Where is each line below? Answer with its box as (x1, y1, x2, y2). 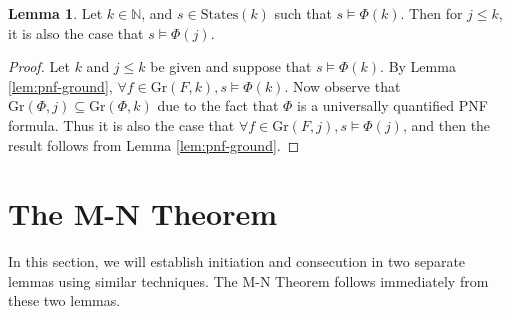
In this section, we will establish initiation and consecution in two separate (8, 251, 466, 272)
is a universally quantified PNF (297, 95, 488, 116)
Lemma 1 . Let (8, 3, 103, 23)
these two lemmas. (8, 290, 121, 311)
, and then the (402, 114, 491, 135)
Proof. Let (8, 56, 70, 77)
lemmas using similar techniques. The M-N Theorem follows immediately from (8, 270, 489, 291)
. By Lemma (380, 56, 456, 77)
